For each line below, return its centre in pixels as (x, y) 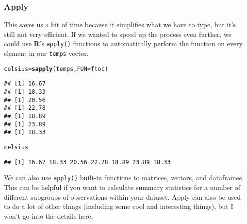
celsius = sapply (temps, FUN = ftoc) (56, 69)
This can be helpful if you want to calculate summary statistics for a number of (122, 187)
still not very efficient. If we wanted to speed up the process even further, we (118, 34)
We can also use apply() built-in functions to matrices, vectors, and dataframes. (124, 178)
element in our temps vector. (46, 53)
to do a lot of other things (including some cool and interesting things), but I (119, 206)
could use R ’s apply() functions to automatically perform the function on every (123, 43)
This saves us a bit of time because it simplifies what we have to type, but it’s (120, 25)
